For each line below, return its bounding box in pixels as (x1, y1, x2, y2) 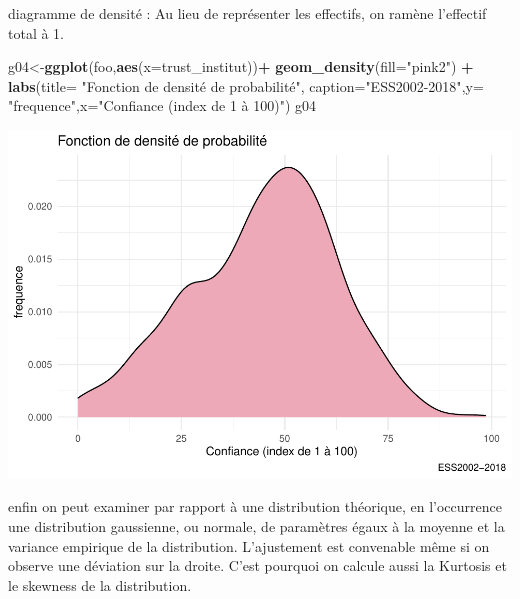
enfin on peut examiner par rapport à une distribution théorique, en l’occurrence (8, 496, 502, 517)
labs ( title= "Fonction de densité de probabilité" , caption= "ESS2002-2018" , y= (8, 75, 484, 96)
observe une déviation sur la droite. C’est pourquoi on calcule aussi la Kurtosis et (8, 555, 507, 576)
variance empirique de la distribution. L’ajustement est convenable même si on (8, 535, 490, 556)
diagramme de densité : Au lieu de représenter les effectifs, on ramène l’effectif (8, 3, 487, 23)
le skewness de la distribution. (8, 574, 192, 595)
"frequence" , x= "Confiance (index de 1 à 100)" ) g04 (8, 95, 317, 116)
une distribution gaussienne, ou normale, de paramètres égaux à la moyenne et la (8, 516, 505, 537)
